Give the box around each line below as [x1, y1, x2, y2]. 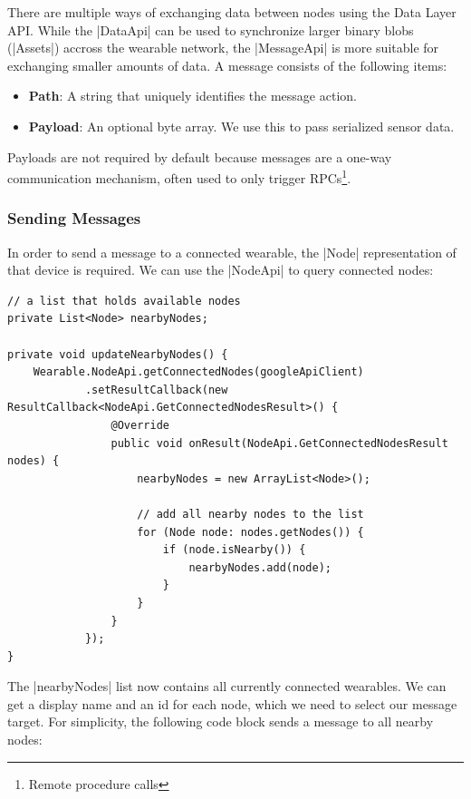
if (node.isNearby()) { [162, 543, 306, 557]
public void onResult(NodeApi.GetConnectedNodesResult [111, 436, 448, 450]
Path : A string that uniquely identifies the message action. [28, 86, 357, 105]
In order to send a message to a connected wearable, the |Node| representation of [7, 242, 457, 261]
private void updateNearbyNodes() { [7, 347, 228, 361]
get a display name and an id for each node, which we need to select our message [7, 694, 457, 713]
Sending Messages [7, 207, 141, 229]
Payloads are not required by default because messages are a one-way [7, 147, 392, 166]
